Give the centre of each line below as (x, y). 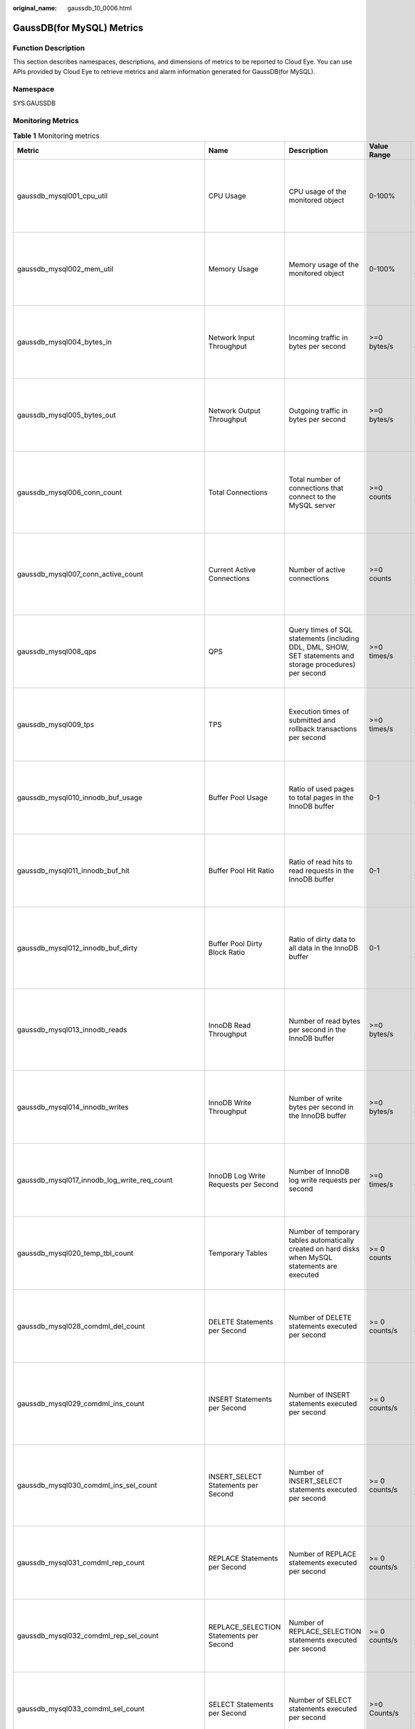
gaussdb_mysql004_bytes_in (64, 342)
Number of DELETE (320, 1317)
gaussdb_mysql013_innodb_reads (72, 1030)
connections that (316, 488)
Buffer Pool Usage (238, 797)
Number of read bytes (325, 1021)
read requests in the (321, 871)
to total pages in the (321, 797)
